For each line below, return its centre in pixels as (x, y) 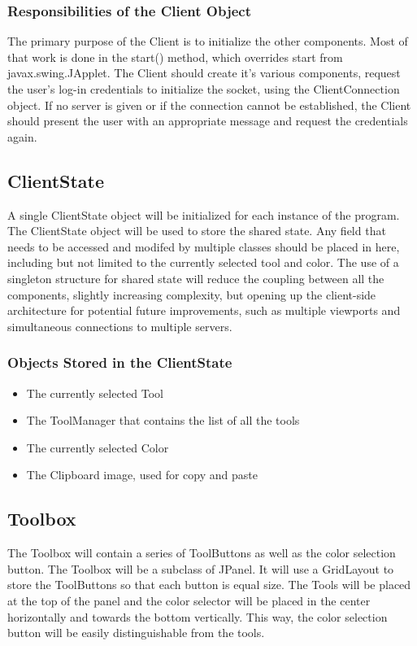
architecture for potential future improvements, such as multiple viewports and (204, 310)
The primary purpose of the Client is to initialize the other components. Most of (208, 41)
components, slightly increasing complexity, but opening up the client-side (192, 294)
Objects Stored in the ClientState (120, 362)
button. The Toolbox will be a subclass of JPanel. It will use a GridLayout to (201, 568)
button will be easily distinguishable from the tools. (136, 633)
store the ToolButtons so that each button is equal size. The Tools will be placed (209, 585)
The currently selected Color (98, 447)
